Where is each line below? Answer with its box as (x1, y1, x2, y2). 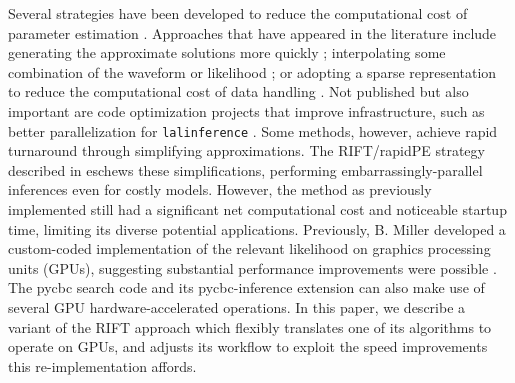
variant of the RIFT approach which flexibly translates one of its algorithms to (8, 316, 492, 337)
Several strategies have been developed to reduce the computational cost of (8, 3, 468, 23)
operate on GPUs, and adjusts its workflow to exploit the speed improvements (8, 336, 488, 357)
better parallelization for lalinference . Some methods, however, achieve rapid (8, 120, 498, 141)
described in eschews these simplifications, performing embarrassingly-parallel (8, 159, 483, 180)
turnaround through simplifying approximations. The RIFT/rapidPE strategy (8, 140, 485, 161)
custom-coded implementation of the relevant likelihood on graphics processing (8, 238, 491, 259)
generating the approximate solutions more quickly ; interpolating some (8, 42, 446, 63)
